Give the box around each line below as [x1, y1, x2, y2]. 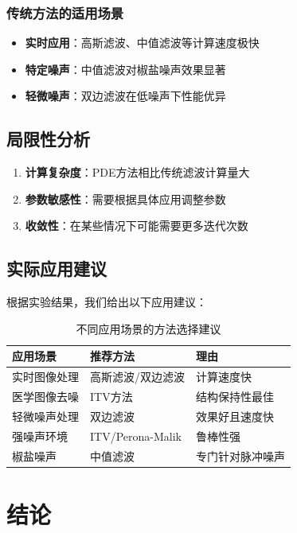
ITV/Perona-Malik [90, 427, 182, 444]
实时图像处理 [12, 368, 79, 385]
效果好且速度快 [196, 407, 274, 424]
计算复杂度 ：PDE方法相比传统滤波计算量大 [25, 164, 250, 181]
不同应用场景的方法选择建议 [76, 320, 221, 337]
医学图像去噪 [12, 388, 79, 405]
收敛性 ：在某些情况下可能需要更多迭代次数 [25, 217, 248, 234]
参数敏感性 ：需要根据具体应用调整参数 [25, 190, 226, 207]
